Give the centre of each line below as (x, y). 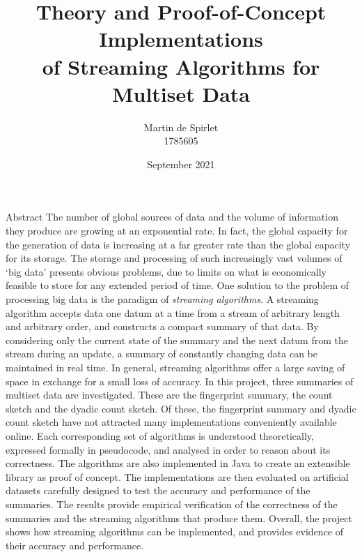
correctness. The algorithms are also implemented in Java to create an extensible (178, 463)
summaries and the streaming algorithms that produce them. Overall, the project (179, 518)
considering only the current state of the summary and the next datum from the (177, 340)
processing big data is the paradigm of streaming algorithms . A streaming (162, 299)
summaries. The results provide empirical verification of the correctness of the (172, 504)
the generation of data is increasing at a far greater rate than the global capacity (178, 244)
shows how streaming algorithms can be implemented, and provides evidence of (175, 532)
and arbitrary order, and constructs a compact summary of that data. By (162, 326)
